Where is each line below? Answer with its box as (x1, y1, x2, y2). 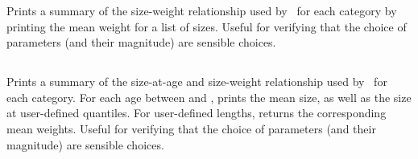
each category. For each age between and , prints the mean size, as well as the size (6, 88, 412, 105)
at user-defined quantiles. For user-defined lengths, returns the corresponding (6, 104, 387, 121)
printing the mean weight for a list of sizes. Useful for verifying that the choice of (6, 18, 407, 35)
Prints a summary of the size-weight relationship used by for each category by (6, 2, 397, 18)
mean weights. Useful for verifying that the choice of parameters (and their (6, 120, 376, 137)
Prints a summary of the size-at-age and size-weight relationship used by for (6, 73, 387, 90)
